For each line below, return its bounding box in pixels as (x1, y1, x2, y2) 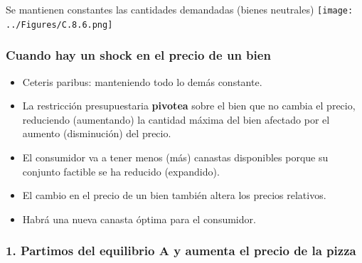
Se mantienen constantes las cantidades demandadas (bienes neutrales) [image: (6, 2, 353, 16)
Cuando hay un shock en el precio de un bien (6, 46, 271, 64)
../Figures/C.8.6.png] (6, 19, 113, 30)
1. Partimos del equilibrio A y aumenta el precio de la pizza (6, 242, 356, 259)
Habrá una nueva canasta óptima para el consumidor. (22, 211, 256, 226)
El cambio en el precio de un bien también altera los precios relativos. (22, 188, 326, 203)
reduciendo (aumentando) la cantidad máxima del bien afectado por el (22, 112, 330, 127)
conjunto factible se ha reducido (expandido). (22, 163, 220, 178)
